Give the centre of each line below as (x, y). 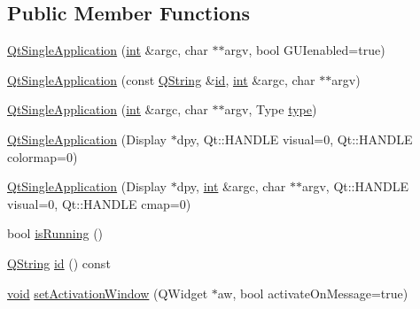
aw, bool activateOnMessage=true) (313, 293)
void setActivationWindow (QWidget (108, 293)
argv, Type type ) (271, 109)
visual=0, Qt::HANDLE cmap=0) (99, 203)
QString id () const (59, 263)
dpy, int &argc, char (231, 186)
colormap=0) (43, 156)
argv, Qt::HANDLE (355, 186)
